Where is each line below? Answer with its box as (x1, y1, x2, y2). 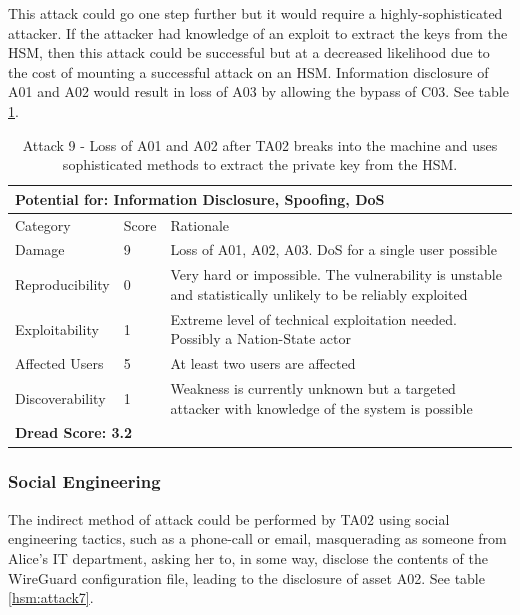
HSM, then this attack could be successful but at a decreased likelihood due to (8, 42, 490, 63)
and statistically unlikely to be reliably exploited (170, 283, 468, 304)
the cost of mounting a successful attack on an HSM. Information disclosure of (8, 61, 489, 82)
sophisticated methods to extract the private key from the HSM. (62, 154, 458, 175)
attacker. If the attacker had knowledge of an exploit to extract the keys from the (8, 22, 508, 43)
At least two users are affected (170, 353, 356, 374)
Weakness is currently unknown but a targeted (170, 378, 456, 398)
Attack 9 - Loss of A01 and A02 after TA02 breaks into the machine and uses (22, 134, 498, 155)
